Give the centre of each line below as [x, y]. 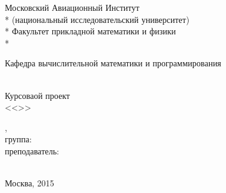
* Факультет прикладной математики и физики [90, 31]
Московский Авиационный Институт [72, 7]
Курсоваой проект [37, 95]
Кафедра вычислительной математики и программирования [113, 63]
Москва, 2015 [30, 183]
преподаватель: [32, 150]
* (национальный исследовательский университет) [97, 19]
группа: [18, 139]
